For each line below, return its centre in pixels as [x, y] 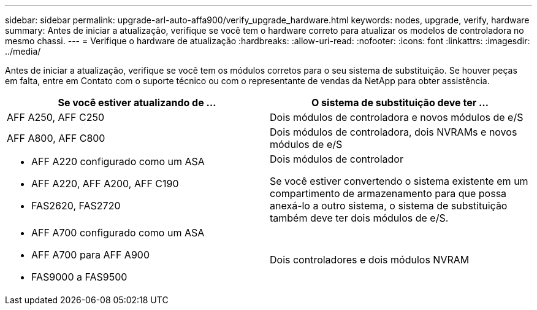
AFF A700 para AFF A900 [90, 255]
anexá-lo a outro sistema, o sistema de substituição [389, 206]
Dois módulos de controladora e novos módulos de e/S [397, 117]
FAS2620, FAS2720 [76, 206]
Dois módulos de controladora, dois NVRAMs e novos [394, 132]
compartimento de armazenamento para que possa [388, 193]
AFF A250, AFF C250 [55, 117]
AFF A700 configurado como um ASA [118, 233]
